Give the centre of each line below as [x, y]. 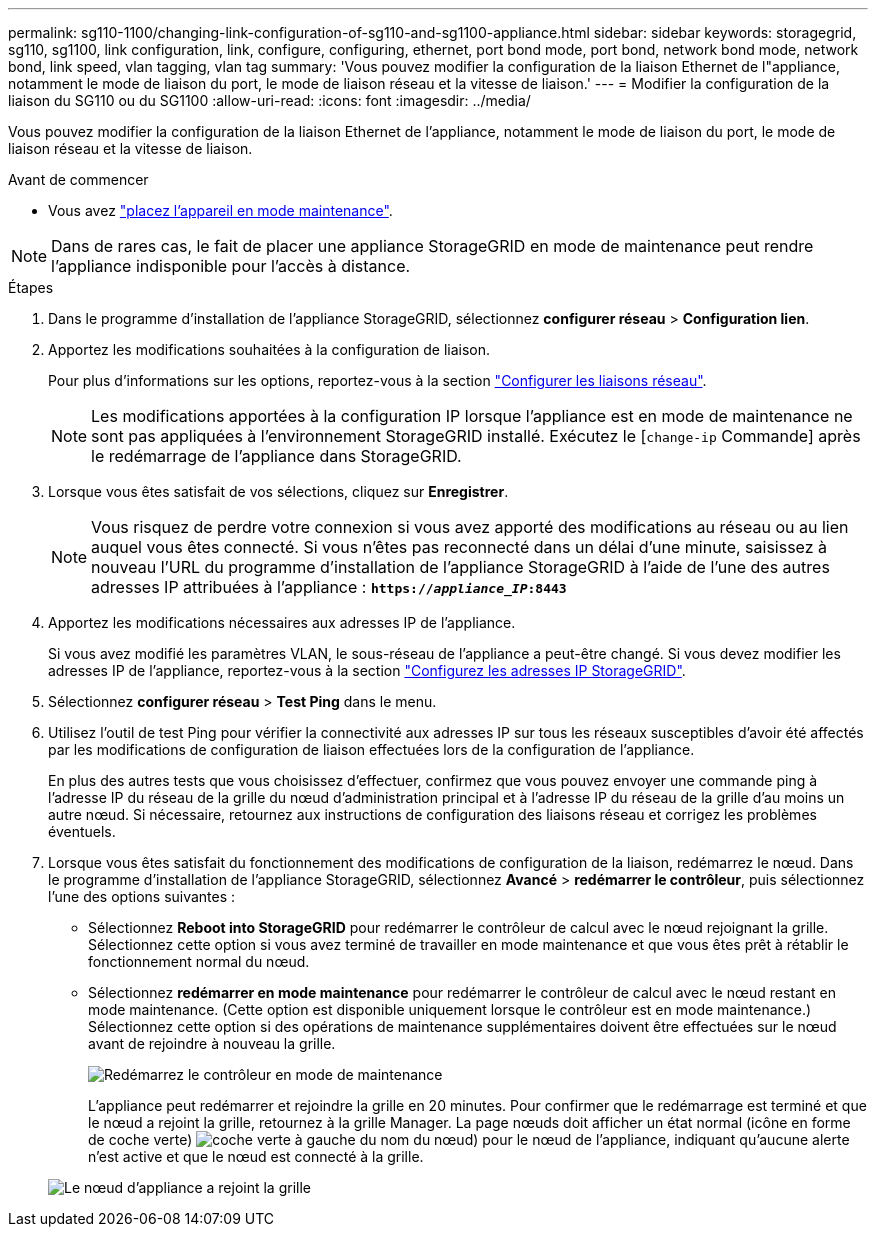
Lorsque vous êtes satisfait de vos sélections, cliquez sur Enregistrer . [278, 491]
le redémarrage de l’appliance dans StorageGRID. [276, 456]
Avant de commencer [78, 179]
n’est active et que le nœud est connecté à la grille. [256, 1156]
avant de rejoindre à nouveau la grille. [212, 1043]
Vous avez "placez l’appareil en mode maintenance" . [220, 210]
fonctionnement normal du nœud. [199, 961]
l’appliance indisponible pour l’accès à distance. [231, 266]
